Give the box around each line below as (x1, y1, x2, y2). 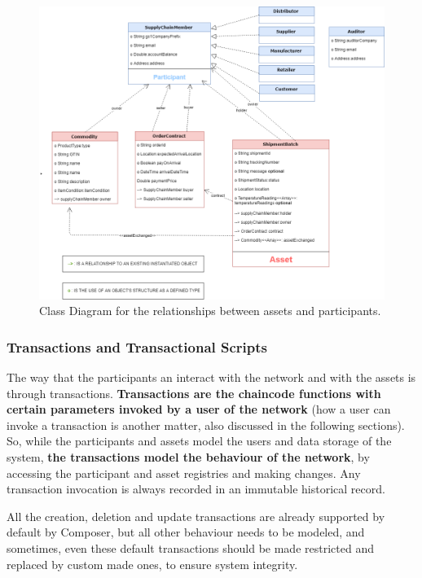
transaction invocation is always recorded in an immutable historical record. (7, 480, 385, 497)
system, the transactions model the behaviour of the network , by (7, 449, 370, 466)
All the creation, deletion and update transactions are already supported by (7, 507, 385, 524)
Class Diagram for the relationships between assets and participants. (39, 302, 381, 319)
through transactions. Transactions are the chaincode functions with (7, 384, 381, 401)
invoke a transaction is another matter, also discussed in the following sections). (7, 416, 405, 433)
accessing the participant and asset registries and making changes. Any (7, 464, 361, 481)
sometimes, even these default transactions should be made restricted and (7, 540, 374, 557)
